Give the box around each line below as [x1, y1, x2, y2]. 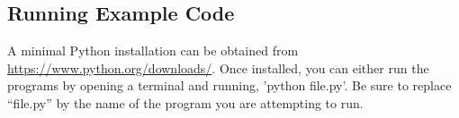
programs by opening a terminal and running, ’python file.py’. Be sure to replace [7, 76, 452, 95]
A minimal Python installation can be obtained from [7, 41, 299, 60]
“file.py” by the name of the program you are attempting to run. [7, 93, 364, 112]
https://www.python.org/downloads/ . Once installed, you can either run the [7, 58, 429, 77]
